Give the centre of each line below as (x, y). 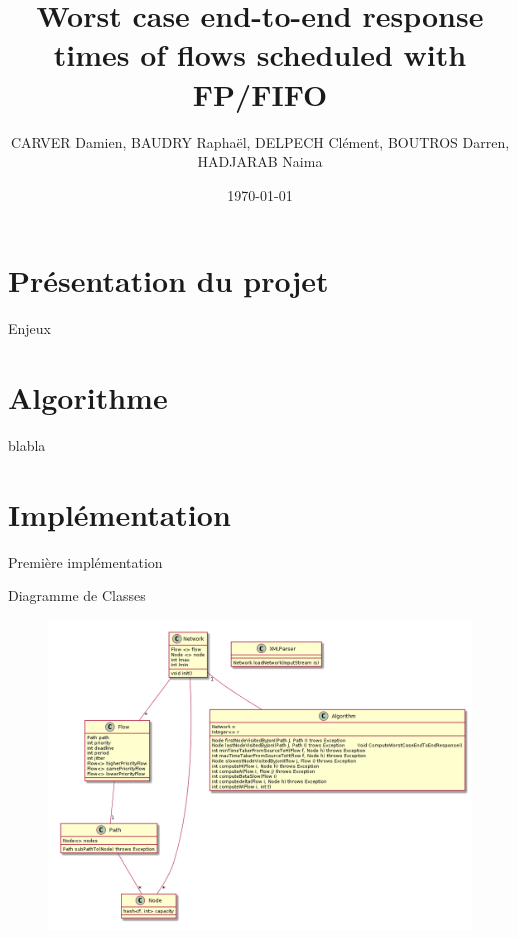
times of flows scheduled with (260, 54)
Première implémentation (85, 561)
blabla (27, 444)
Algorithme (88, 397)
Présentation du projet (168, 280)
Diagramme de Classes (77, 595)
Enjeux (29, 328)
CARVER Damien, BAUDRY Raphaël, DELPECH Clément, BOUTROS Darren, (260, 141)
